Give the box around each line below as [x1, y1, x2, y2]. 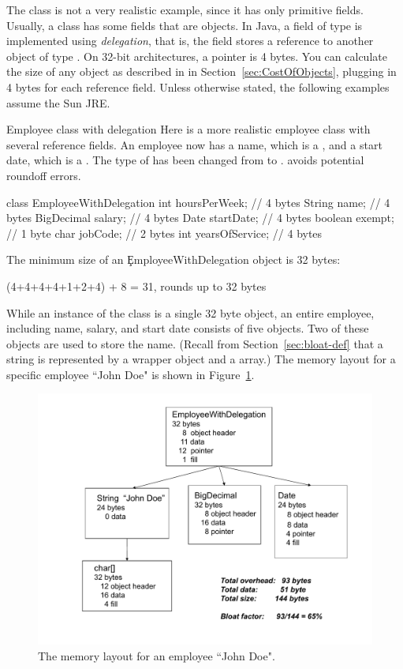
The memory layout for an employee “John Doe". [38, 648, 275, 664]
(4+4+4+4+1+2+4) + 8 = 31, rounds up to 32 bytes [6, 277, 267, 294]
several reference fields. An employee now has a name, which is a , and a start [6, 136, 382, 152]
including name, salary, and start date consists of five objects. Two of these [6, 320, 369, 336]
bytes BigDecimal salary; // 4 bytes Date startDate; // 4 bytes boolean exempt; [6, 209, 394, 226]
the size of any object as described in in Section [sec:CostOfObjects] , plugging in [6, 63, 397, 80]
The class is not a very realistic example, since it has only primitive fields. [6, 2, 364, 17]
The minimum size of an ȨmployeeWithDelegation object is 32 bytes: [6, 251, 341, 268]
